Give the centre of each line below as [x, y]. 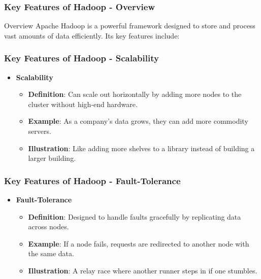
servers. [40, 131]
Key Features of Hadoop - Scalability [81, 58]
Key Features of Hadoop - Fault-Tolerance [92, 180]
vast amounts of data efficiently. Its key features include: [92, 35]
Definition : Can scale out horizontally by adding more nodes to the [135, 94]
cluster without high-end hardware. [83, 104]
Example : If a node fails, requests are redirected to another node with [139, 243]
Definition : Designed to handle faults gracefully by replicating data [135, 216]
